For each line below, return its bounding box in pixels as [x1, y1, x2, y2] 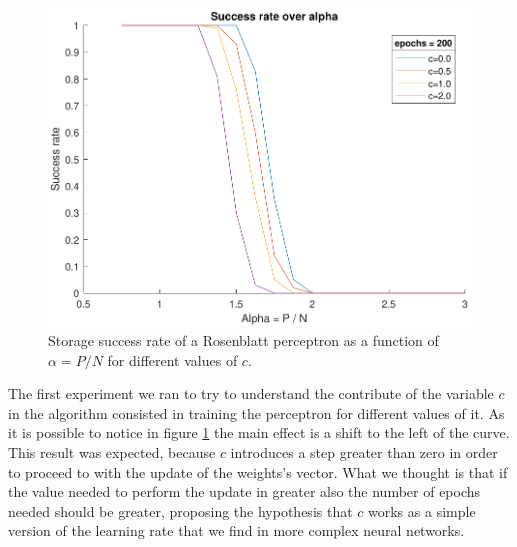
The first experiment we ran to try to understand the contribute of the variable [8, 383, 494, 404]
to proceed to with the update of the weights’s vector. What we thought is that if [8, 461, 508, 482]
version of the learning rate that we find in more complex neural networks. [8, 520, 465, 541]
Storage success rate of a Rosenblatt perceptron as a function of [48, 329, 439, 350]
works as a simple [368, 500, 476, 521]
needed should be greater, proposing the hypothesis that [8, 500, 353, 521]
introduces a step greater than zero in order [230, 441, 498, 462]
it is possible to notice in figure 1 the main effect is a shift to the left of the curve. [8, 422, 510, 443]
